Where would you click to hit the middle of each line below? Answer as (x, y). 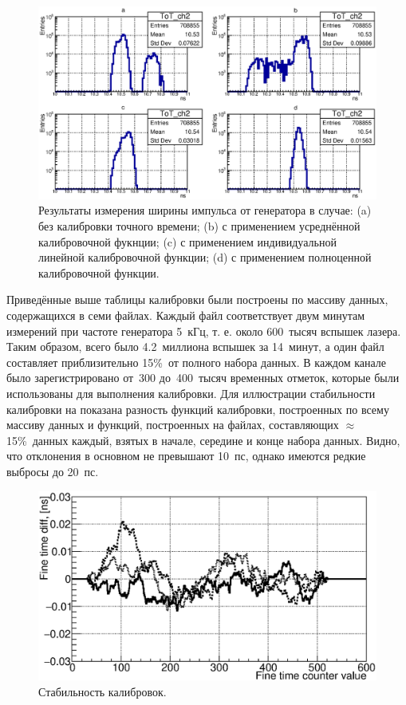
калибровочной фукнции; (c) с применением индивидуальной (187, 241)
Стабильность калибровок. (102, 691)
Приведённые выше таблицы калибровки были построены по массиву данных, (197, 299)
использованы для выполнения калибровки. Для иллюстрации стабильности (191, 393)
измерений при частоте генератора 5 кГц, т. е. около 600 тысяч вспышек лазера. (204, 331)
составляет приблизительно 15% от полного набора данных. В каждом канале (197, 362)
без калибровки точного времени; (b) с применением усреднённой (199, 226)
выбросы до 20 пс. (53, 471)
